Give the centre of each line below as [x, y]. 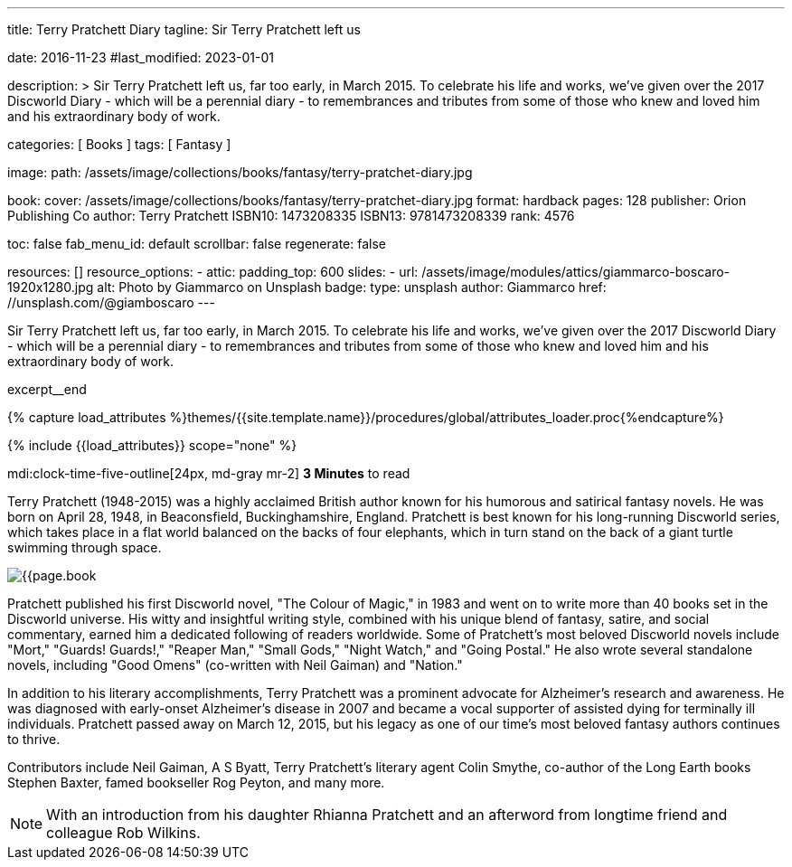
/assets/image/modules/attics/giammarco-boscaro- [576, 272]
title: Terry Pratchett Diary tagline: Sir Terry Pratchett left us [184, 29]
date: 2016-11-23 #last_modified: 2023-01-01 [141, 57]
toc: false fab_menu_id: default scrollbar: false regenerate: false [197, 244]
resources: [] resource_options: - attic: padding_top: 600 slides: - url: [213, 272]
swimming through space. [85, 547]
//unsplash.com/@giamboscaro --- [111, 302]
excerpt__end [47, 389]
